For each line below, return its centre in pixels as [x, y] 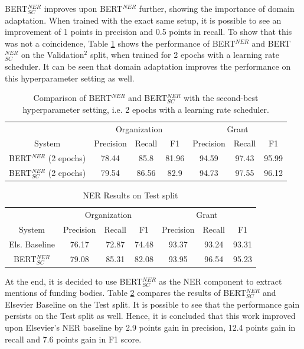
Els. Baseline [32, 244]
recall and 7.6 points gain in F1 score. [73, 339]
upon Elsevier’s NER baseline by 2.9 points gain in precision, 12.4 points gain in [150, 327]
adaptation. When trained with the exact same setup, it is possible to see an [143, 20]
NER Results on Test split [130, 195]
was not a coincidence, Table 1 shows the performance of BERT [120, 43]
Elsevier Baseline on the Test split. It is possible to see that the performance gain [152, 304]
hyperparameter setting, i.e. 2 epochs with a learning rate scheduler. [146, 109]
